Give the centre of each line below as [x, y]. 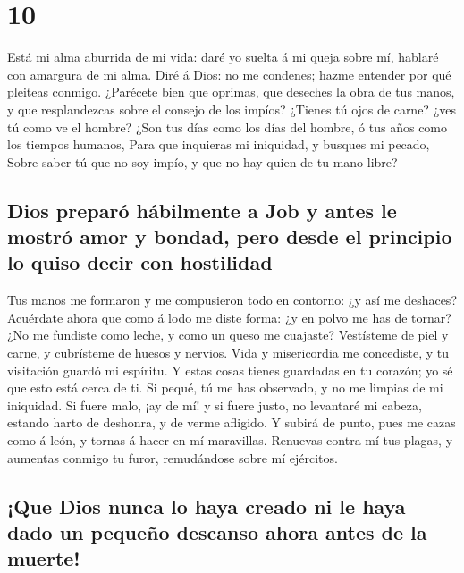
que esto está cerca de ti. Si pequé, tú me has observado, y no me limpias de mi [225, 388]
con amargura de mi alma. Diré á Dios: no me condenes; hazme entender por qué [229, 74]
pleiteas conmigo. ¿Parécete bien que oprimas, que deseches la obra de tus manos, [231, 92]
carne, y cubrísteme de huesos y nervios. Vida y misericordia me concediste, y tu [228, 353]
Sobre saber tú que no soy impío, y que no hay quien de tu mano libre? [202, 161]
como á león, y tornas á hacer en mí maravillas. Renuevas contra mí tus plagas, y [230, 440]
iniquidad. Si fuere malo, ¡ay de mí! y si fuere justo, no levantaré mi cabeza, [215, 404]
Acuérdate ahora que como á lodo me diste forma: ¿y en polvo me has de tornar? [229, 317]
